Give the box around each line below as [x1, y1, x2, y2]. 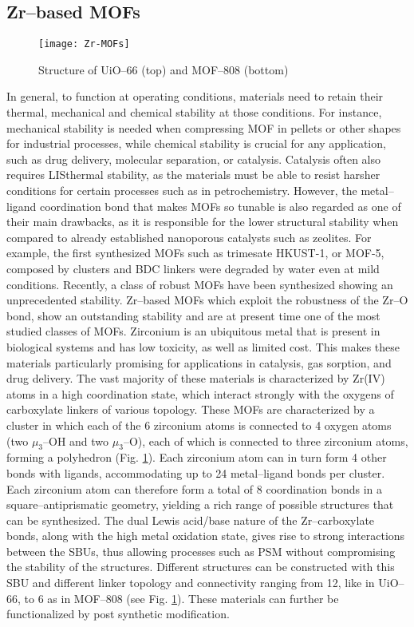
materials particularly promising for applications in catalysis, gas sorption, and [6, 354, 392, 371]
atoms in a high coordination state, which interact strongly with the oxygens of [6, 385, 394, 402]
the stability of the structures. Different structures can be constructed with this [6, 558, 395, 575]
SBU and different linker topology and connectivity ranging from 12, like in [6, 574, 375, 591]
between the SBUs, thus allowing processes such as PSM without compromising [6, 542, 396, 559]
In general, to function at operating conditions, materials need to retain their [6, 88, 384, 105]
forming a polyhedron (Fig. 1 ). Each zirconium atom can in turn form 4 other [6, 449, 387, 466]
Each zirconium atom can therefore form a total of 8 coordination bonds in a [6, 480, 383, 497]
